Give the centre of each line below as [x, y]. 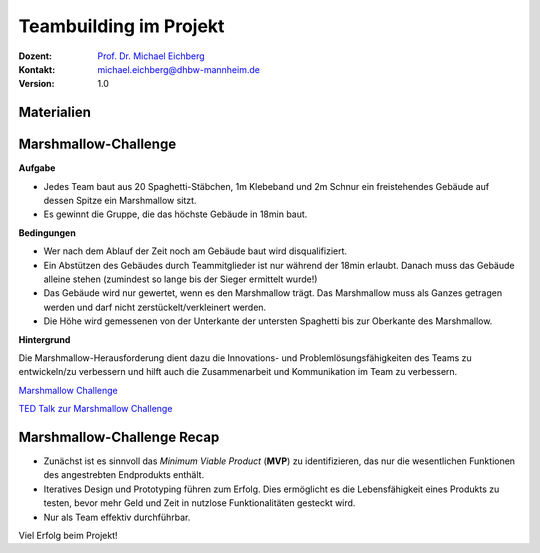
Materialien [55, 112]
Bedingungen [47, 232]
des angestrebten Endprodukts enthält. [124, 475]
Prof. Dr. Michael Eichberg [151, 56]
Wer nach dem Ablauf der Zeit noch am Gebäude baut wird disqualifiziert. [195, 251]
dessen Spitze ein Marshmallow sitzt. [120, 201]
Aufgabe [37, 168]
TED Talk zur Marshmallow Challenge [95, 409]
